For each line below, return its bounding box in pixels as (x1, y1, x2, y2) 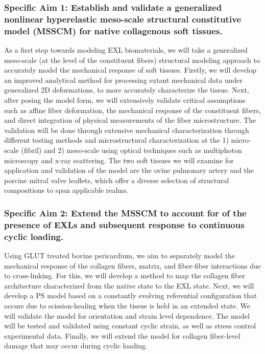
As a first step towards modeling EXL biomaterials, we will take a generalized (4, 45, 248, 55)
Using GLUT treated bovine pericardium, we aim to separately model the (4, 250, 235, 261)
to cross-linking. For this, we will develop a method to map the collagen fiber (4, 270, 245, 281)
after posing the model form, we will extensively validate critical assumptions (4, 95, 246, 105)
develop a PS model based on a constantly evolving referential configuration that (4, 290, 257, 301)
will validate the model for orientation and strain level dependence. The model (4, 310, 250, 321)
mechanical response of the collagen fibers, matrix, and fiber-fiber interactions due (4, 260, 261, 271)
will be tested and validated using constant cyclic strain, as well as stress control (4, 320, 256, 331)
